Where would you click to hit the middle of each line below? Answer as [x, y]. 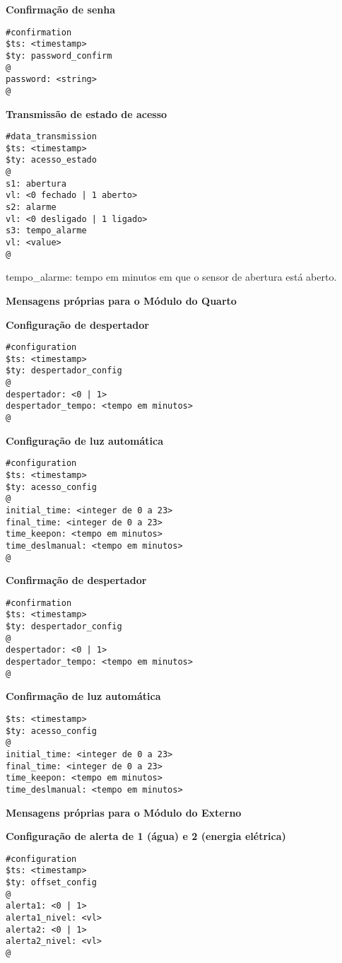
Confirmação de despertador [76, 580]
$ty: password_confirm [59, 56]
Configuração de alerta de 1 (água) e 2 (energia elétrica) [146, 836]
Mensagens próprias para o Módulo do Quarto [121, 300]
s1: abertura [36, 183]
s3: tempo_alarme [46, 231]
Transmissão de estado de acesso [87, 113]
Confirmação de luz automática [83, 696]
